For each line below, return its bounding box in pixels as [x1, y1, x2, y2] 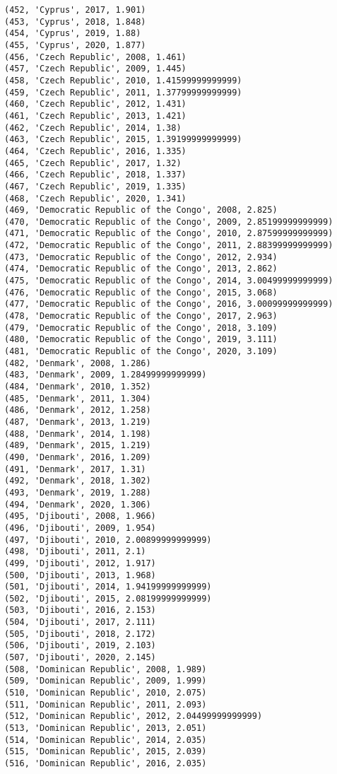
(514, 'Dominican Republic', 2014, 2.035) [4, 734, 207, 745]
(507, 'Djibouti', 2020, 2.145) [4, 652, 156, 663]
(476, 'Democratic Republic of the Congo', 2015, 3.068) [4, 287, 278, 298]
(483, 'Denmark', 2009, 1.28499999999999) [4, 370, 207, 380]
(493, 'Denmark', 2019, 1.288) [4, 487, 151, 498]
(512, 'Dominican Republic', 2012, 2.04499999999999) [4, 711, 263, 722]
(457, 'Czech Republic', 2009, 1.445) [4, 64, 187, 74]
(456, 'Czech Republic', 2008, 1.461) [4, 52, 187, 62]
